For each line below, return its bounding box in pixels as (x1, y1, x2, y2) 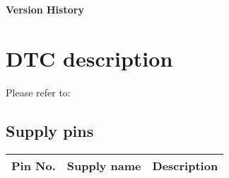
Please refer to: (6, 84, 71, 99)
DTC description (6, 43, 173, 72)
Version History (6, 2, 84, 16)
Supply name (66, 157, 141, 174)
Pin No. (11, 157, 56, 174)
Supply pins (6, 119, 94, 141)
